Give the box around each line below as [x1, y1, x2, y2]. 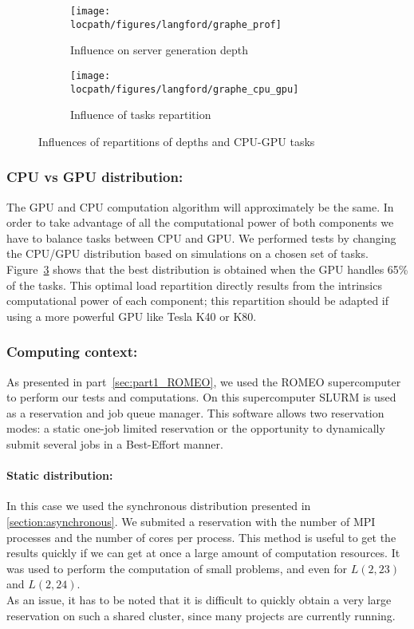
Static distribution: [6, 467, 113, 484]
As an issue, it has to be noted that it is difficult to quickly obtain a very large [6, 591, 392, 607]
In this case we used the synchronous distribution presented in [6, 497, 311, 514]
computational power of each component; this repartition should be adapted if [6, 292, 389, 309]
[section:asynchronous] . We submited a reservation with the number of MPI [6, 512, 376, 529]
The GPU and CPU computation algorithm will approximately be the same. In [6, 198, 394, 215]
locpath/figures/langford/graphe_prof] [70, 18, 282, 30]
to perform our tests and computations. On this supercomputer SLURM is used [6, 389, 396, 405]
